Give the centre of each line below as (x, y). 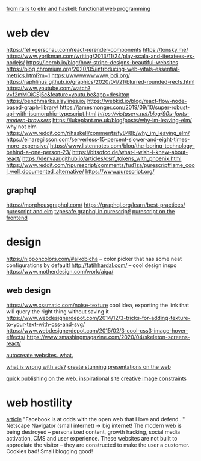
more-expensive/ (28, 146)
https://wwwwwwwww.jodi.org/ (91, 75)
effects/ (16, 337)
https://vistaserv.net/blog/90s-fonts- (144, 113)
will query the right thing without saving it (58, 311)
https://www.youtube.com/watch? (48, 88)
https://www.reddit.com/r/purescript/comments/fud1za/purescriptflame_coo (100, 165)
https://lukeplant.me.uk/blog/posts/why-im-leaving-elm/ (122, 120)
